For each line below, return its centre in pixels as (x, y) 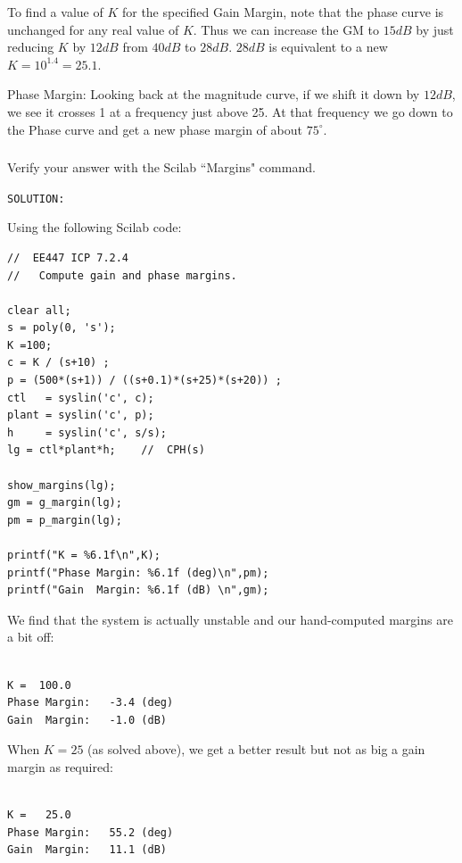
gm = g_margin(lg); (65, 503)
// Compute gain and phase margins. (122, 275)
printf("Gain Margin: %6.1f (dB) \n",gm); (138, 590)
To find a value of (55, 12)
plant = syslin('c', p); (81, 415)
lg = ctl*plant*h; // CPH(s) (106, 450)
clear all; (39, 310)
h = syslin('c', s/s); (87, 432)
